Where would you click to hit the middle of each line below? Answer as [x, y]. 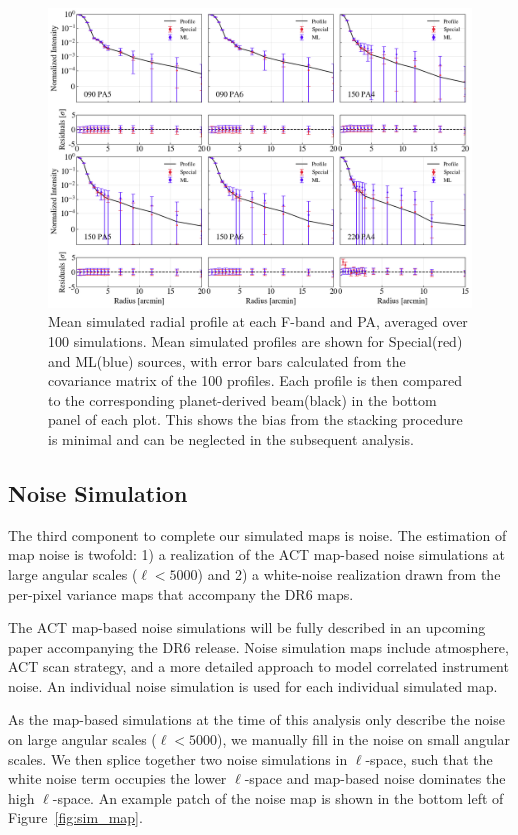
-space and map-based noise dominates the [375, 778]
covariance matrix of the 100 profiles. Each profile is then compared [255, 380]
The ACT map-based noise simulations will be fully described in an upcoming [247, 627]
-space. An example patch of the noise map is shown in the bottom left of [278, 797]
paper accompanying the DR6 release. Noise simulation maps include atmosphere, [258, 646]
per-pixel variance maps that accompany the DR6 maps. [181, 593]
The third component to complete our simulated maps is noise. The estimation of [257, 534]
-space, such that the [429, 758]
